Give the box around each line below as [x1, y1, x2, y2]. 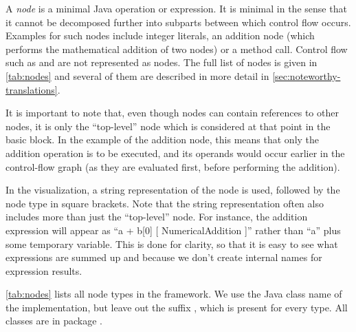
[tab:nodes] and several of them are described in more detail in [5, 68, 269, 83]
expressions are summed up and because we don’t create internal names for [5, 250, 322, 264]
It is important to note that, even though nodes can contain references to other [5, 105, 339, 120]
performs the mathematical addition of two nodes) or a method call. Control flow [5, 41, 348, 56]
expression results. [5, 263, 82, 278]
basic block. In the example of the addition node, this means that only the [5, 132, 320, 147]
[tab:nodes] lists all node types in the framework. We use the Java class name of [5, 287, 342, 301]
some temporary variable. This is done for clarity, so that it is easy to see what [5, 236, 338, 251]
